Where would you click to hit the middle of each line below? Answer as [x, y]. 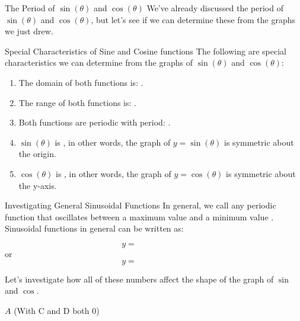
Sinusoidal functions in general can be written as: [94, 228]
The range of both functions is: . [77, 102]
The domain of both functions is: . [81, 82]
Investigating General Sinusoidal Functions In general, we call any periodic [141, 205]
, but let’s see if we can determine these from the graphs [193, 19]
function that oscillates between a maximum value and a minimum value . [139, 216]
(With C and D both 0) [57, 310]
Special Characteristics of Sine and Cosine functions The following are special [146, 51]
